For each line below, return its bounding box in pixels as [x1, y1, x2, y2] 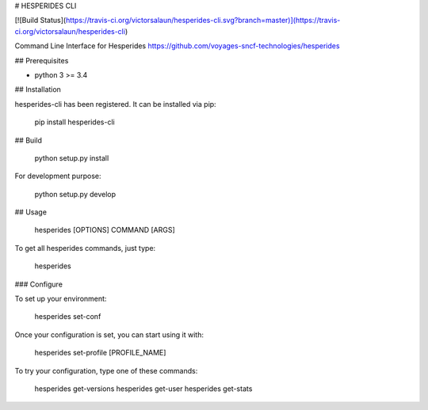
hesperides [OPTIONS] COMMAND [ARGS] [34, 226, 176, 235]
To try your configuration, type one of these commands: [14, 366, 198, 375]
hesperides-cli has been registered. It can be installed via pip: [14, 99, 217, 108]
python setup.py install [34, 153, 109, 162]
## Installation [14, 85, 61, 94]
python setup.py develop [34, 189, 117, 199]
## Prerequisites [14, 55, 69, 65]
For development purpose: [14, 171, 101, 181]
